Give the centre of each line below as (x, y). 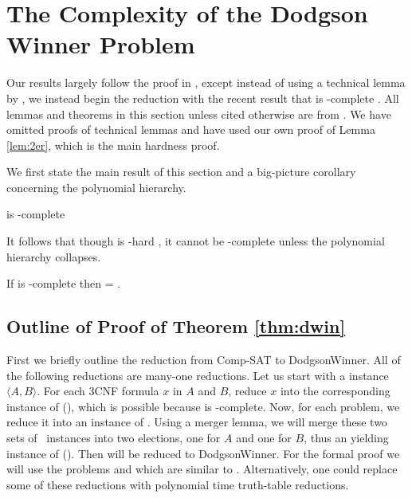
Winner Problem (101, 44)
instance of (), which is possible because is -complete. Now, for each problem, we (203, 406)
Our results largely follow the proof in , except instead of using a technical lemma (206, 82)
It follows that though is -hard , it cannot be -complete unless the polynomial (196, 241)
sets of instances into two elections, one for (114, 438)
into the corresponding (335, 391)
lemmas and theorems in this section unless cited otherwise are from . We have (199, 114)
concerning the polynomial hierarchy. (96, 187)
